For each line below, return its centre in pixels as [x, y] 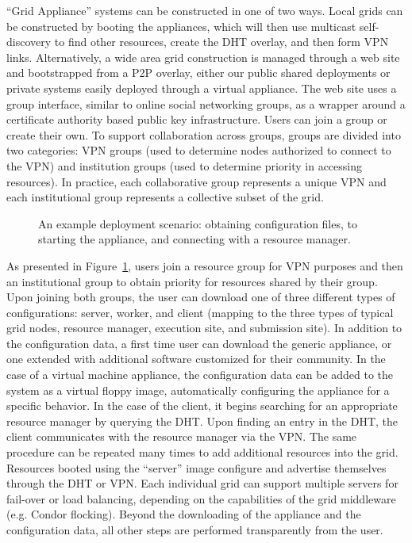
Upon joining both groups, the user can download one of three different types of [201, 297]
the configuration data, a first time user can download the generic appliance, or [199, 343]
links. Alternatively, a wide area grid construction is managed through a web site [203, 57]
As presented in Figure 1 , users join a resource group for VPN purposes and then [205, 265]
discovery [29, 42]
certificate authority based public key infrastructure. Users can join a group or [197, 119]
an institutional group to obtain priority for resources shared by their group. [192, 281]
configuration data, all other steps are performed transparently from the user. [195, 530]
